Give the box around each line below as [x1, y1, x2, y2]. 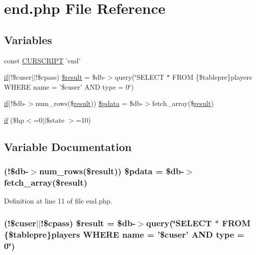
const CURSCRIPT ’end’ [4, 55, 81, 65]
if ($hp [4, 114, 24, 125]
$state [46, 114, 64, 125]
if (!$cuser [4, 72, 32, 82]
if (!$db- [4, 98, 26, 108]
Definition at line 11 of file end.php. [4, 196, 112, 206]
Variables [4, 32, 52, 47]
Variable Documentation [4, 139, 132, 154]
